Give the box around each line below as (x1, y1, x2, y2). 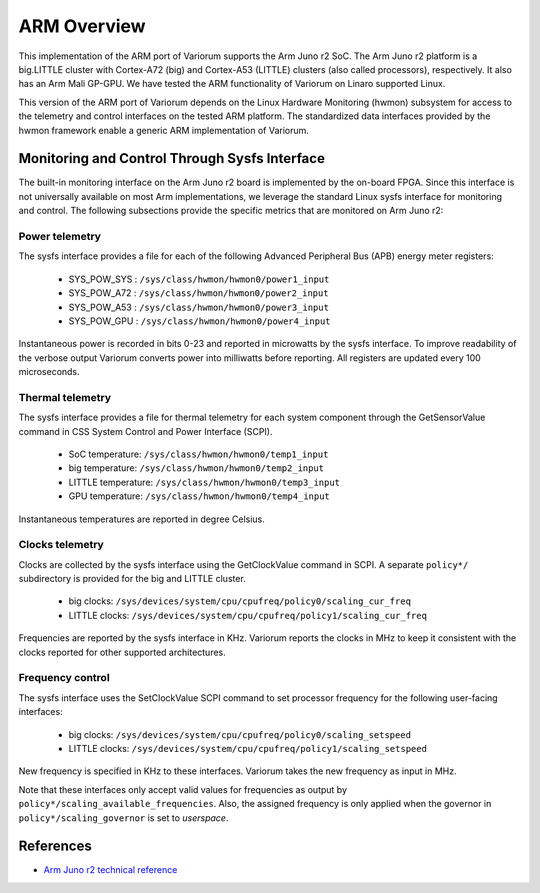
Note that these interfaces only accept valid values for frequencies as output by (18, 783, 348, 795)
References (18, 838, 92, 855)
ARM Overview (18, 15, 146, 37)
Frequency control (18, 671, 110, 685)
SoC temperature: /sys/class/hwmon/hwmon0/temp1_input (68, 448, 329, 460)
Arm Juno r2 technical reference (43, 864, 178, 876)
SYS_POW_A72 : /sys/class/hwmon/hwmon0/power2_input (68, 287, 329, 299)
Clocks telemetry (18, 538, 104, 552)
